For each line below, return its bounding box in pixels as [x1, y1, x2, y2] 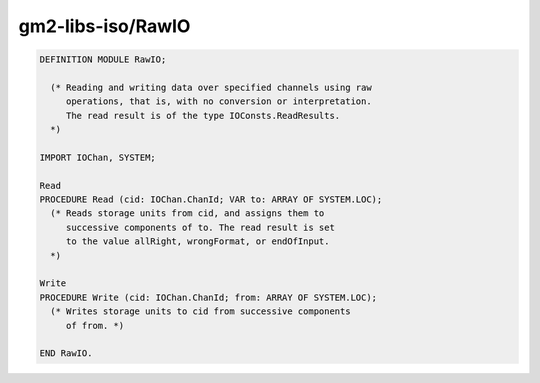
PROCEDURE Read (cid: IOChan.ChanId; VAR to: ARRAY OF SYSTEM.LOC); [39, 194, 383, 205]
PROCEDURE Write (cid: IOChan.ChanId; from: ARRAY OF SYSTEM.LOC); [39, 291, 378, 303]
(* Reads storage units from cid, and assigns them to [50, 208, 325, 219]
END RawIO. [39, 348, 93, 359]
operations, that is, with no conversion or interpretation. [65, 96, 372, 107]
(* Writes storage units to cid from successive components [50, 306, 351, 317]
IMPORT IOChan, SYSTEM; [39, 151, 157, 163]
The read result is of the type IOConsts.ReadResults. [65, 110, 341, 121]
